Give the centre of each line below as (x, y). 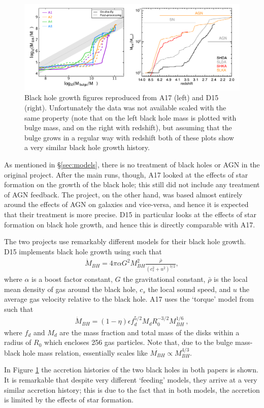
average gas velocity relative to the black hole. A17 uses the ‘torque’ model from (129, 299)
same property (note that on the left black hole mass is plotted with (130, 117)
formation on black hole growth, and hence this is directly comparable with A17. (130, 224)
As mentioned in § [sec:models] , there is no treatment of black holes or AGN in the (132, 165)
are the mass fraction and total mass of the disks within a (150, 332)
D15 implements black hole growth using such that (83, 251)
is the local (231, 279)
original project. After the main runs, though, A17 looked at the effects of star (126, 174)
